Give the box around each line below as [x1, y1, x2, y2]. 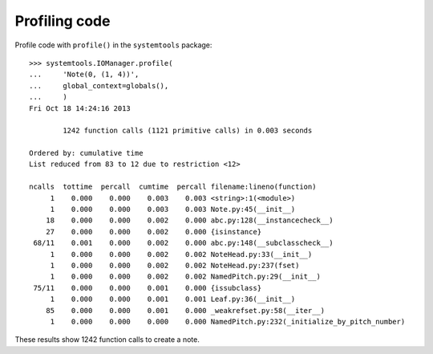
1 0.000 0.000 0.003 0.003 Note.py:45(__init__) [50, 205, 296, 214]
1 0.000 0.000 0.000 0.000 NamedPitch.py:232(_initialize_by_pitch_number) [50, 317, 406, 326]
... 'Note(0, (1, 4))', [29, 70, 140, 79]
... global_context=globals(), [29, 81, 169, 90]
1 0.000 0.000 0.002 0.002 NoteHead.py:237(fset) [50, 261, 300, 270]
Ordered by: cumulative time [29, 149, 144, 158]
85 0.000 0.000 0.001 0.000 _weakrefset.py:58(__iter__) [45, 306, 326, 315]
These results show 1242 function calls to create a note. [14, 335, 200, 344]
